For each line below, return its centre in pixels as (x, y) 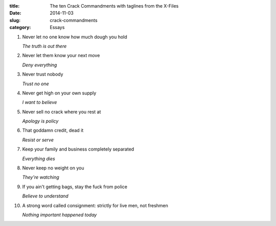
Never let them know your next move (61, 56)
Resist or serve (38, 140)
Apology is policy (40, 121)
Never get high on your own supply (59, 93)
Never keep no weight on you (53, 168)
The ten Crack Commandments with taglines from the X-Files (114, 6)
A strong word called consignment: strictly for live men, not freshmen (95, 205)
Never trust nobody (43, 74)
